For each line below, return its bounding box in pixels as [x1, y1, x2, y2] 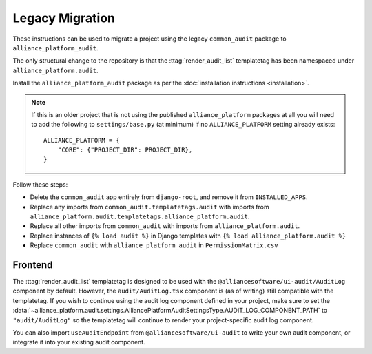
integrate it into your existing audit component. [12, 338, 145, 346]
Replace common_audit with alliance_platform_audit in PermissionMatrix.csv [30, 241, 278, 249]
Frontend [12, 259, 53, 271]
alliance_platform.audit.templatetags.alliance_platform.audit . [30, 212, 250, 220]
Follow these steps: [12, 180, 68, 189]
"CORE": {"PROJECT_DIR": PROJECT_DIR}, [57, 146, 193, 154]
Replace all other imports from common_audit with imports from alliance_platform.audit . [30, 222, 300, 230]
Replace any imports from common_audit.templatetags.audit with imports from [30, 202, 269, 211]
